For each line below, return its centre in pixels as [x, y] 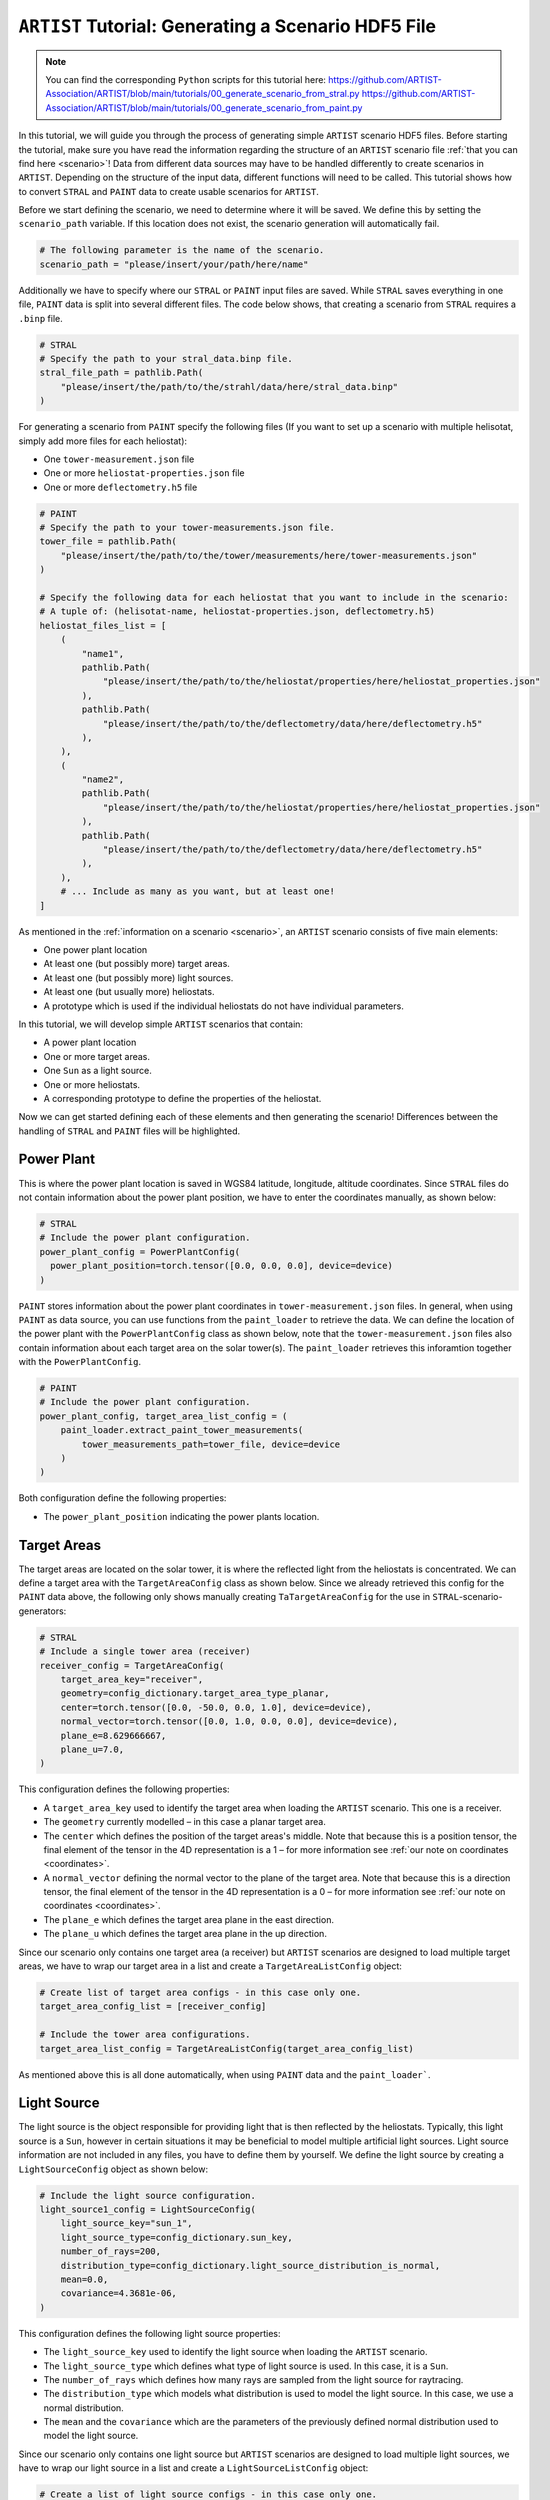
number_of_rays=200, [111, 2251]
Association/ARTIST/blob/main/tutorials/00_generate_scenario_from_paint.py [204, 107]
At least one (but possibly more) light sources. [138, 977]
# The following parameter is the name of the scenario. [182, 250]
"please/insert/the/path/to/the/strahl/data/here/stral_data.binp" [229, 386]
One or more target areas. [96, 1056]
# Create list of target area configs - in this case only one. [200, 1992]
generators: [42, 1611]
